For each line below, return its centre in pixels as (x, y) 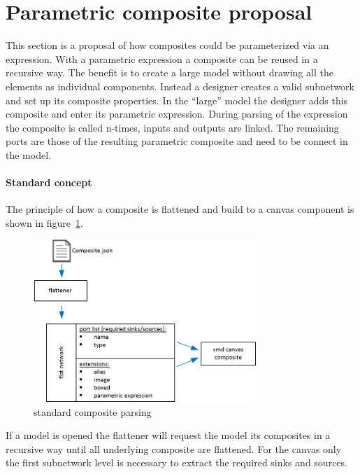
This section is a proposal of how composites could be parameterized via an (167, 45)
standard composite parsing (93, 411)
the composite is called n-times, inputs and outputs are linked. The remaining (172, 127)
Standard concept (49, 182)
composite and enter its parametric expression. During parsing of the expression (177, 114)
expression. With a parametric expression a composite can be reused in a (162, 58)
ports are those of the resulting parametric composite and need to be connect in (177, 141)
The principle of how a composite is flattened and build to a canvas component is (180, 209)
